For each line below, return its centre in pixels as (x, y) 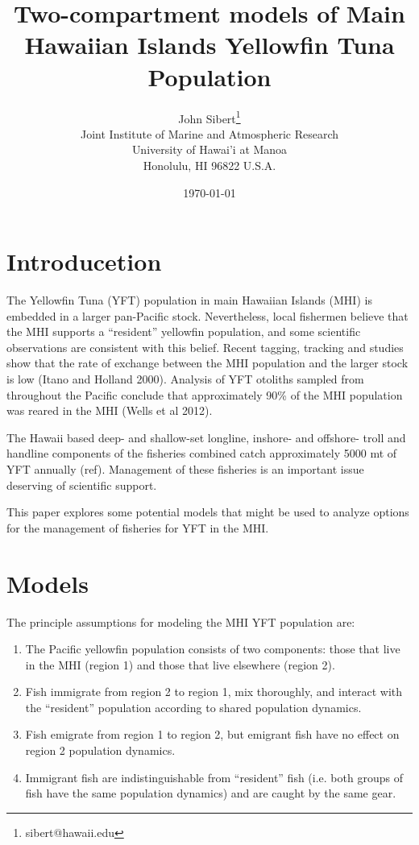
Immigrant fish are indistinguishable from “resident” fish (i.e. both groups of (214, 777)
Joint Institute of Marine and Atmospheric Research (209, 133)
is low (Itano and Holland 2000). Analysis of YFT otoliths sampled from (185, 379)
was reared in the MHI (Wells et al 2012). (110, 410)
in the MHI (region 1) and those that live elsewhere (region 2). (180, 664)
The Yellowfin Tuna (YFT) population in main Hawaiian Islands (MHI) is (189, 300)
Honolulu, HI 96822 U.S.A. (209, 165)
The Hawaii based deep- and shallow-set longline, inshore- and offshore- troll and (206, 437)
